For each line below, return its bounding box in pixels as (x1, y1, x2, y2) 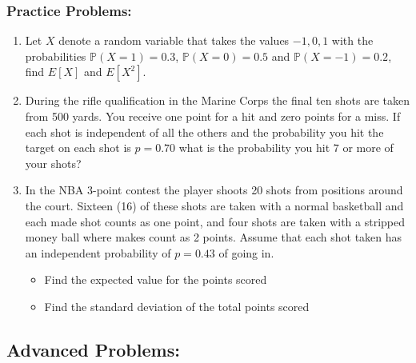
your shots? (25, 154, 82, 171)
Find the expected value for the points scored (44, 271, 267, 288)
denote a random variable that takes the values (58, 32, 290, 49)
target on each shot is (25, 139, 131, 156)
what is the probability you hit (178, 139, 330, 156)
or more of (342, 139, 394, 156)
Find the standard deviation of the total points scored (44, 297, 310, 314)
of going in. (218, 244, 274, 261)
